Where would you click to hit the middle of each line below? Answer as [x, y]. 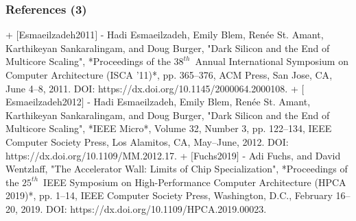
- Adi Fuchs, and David [292, 155]
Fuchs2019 [215, 155]
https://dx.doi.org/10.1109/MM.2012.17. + [97, 155]
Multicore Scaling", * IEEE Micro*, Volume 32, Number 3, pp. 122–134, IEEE [169, 128]
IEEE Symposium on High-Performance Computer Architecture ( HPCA [195, 182]
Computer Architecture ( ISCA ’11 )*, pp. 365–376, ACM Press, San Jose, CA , [169, 75]
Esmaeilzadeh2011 [57, 35]
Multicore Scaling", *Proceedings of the [88, 61]
